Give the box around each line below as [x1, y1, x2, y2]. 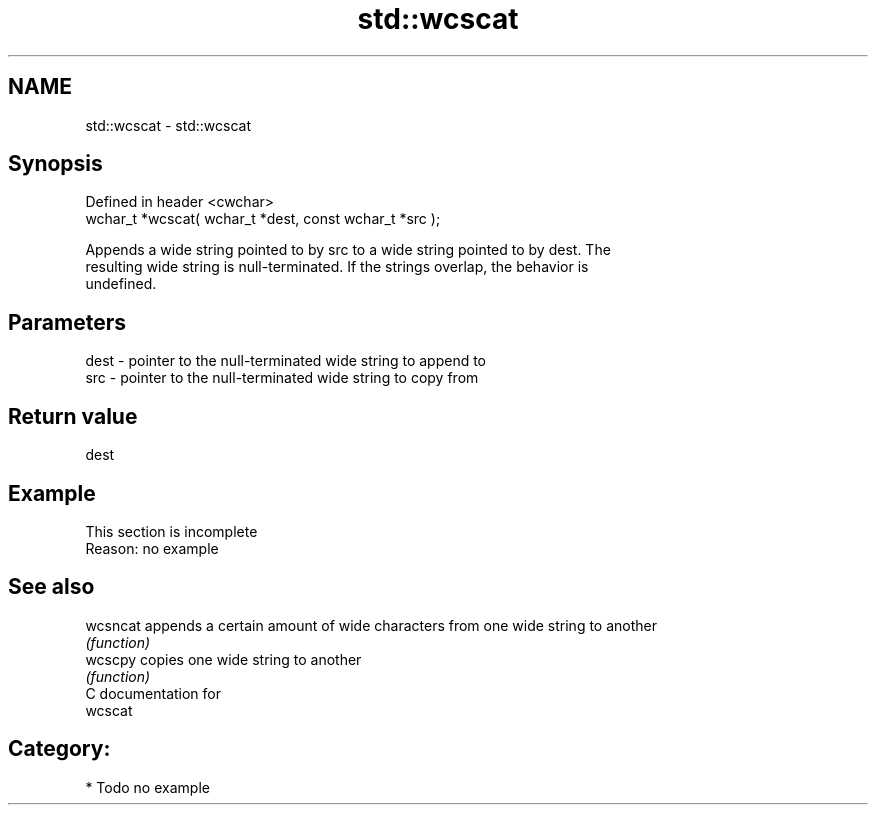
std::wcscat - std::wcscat [85, 116, 251, 134]
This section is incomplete [85, 522, 258, 540]
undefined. [85, 275, 157, 293]
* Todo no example [85, 778, 210, 796]
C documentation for [85, 684, 222, 702]
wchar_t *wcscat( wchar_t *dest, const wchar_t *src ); [85, 210, 441, 228]
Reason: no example [85, 539, 219, 557]
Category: [8, 736, 111, 762]
